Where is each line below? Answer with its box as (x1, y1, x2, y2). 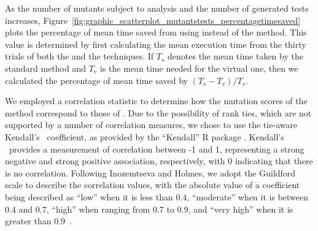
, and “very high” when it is (188, 202, 293, 215)
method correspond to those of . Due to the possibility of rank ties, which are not (5, 106, 312, 119)
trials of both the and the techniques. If (5, 50, 154, 62)
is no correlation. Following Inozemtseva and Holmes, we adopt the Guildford (5, 166, 296, 179)
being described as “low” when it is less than (5, 190, 173, 203)
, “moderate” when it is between (187, 190, 308, 203)
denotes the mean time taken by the (168, 50, 303, 62)
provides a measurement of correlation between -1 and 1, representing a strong (9, 142, 304, 155)
